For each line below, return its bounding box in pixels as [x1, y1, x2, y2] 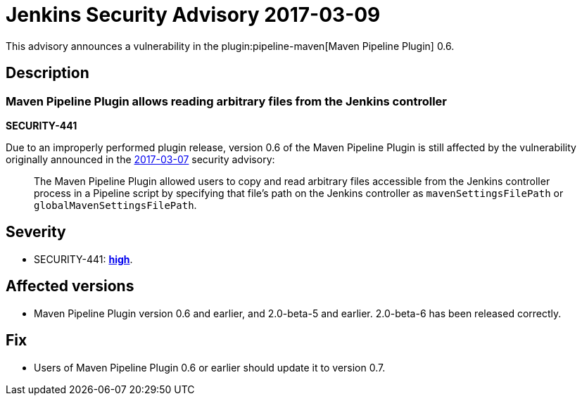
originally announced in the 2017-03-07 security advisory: [6, 153, 275, 165]
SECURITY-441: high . [34, 253, 133, 265]
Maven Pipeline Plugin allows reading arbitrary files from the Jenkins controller [6, 94, 448, 108]
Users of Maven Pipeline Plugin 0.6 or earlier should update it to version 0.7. [34, 361, 386, 374]
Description [6, 64, 89, 82]
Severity [6, 223, 66, 241]
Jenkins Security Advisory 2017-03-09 [6, 3, 381, 27]
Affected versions [6, 277, 134, 295]
